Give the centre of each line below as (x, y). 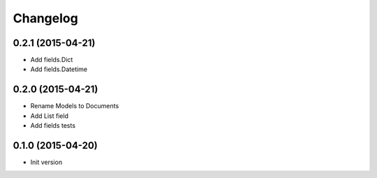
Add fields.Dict (52, 60)
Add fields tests (53, 126)
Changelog (45, 18)
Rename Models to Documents (75, 106)
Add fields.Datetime (59, 69)
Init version (46, 162)
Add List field (50, 116)
